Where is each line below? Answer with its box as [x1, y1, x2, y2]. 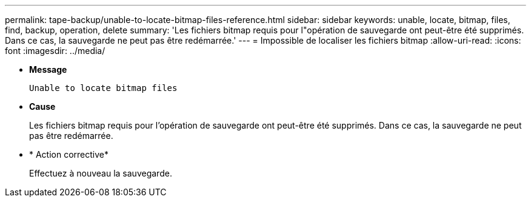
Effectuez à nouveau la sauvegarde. [29, 168, 172, 178]
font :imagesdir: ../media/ [5, 45, 105, 56]
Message [29, 64, 67, 75]
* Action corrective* [29, 149, 109, 160]
